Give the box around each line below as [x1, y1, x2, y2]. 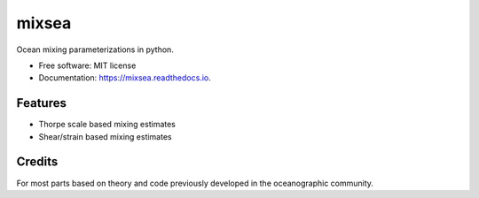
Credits [16, 155, 59, 170]
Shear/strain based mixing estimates [38, 131, 172, 141]
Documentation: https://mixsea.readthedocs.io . [38, 72, 212, 83]
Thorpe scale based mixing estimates [38, 119, 177, 130]
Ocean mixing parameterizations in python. [16, 44, 175, 55]
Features [16, 95, 67, 110]
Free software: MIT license [38, 60, 137, 71]
